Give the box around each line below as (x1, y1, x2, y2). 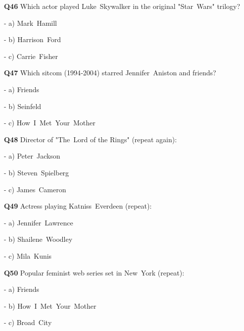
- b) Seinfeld (4, 101, 42, 111)
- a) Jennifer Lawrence (4, 217, 73, 227)
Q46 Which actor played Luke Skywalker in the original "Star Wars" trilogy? (4, 1, 241, 11)
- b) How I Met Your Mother (4, 300, 97, 311)
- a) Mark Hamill (4, 17, 57, 28)
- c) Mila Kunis (4, 250, 52, 261)
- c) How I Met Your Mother (4, 117, 96, 128)
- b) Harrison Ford (4, 34, 61, 45)
